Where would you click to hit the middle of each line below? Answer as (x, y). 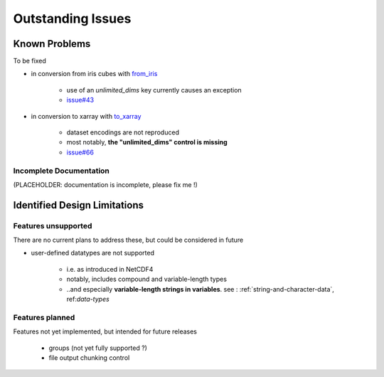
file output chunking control (89, 357)
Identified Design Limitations (78, 205)
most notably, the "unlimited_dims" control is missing (147, 142)
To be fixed (30, 61)
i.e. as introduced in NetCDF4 (110, 269)
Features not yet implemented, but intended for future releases (105, 331)
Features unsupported (53, 225)
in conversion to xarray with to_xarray (86, 116)
